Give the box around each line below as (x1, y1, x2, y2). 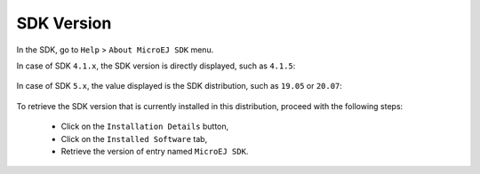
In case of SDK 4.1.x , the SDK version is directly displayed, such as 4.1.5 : (16, 60, 296, 71)
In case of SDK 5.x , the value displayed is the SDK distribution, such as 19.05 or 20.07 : (16, 81, 342, 91)
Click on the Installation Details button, (60, 121, 229, 132)
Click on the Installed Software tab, (60, 133, 208, 144)
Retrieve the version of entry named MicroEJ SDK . (60, 146, 249, 156)
